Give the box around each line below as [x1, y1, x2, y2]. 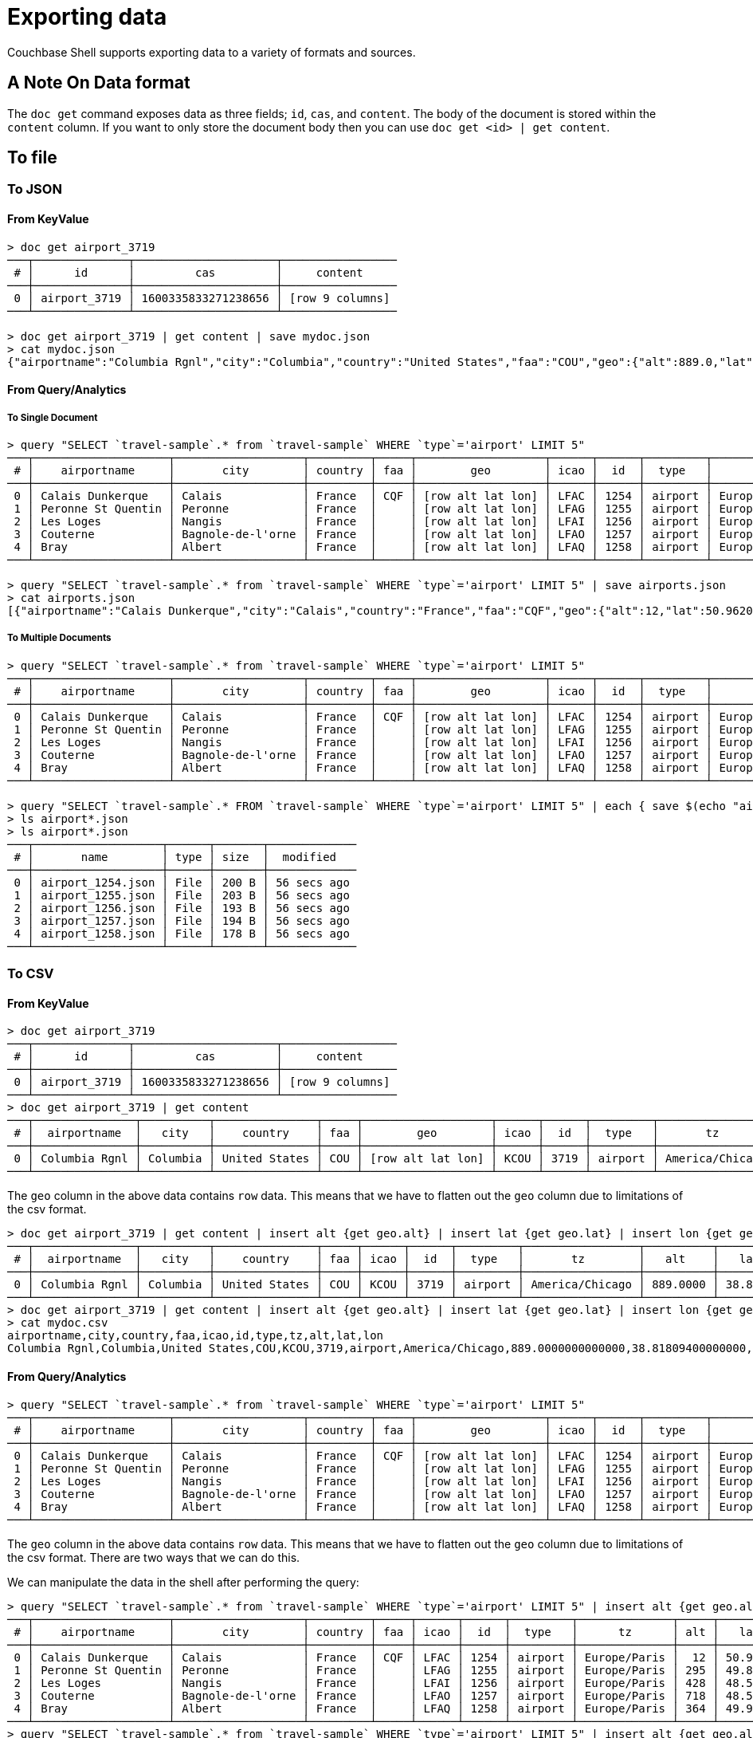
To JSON [7, 181, 62, 198]
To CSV [7, 965, 54, 982]
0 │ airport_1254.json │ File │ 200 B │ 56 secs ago [14, 875, 350, 889]
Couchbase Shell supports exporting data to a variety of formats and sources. [7, 45, 416, 59]
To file [7, 147, 57, 168]
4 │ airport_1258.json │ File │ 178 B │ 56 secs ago [14, 926, 350, 940]
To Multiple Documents [7, 632, 112, 644]
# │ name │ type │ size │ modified [14, 850, 337, 863]
